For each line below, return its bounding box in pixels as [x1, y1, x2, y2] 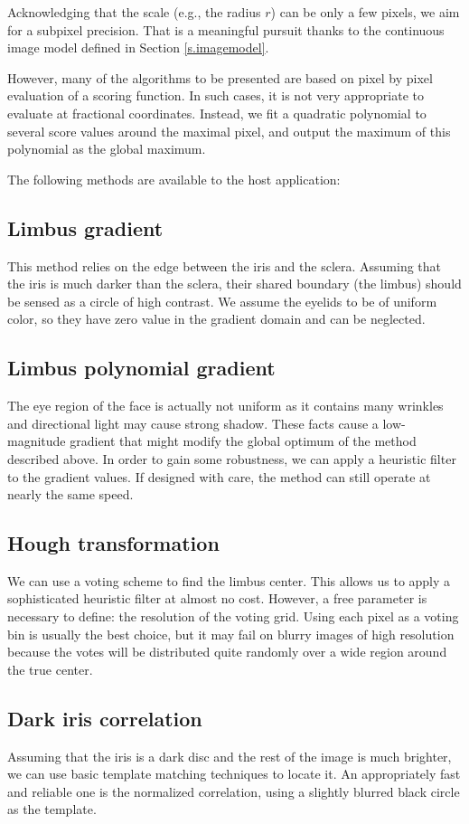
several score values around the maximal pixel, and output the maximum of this [7, 121, 451, 140]
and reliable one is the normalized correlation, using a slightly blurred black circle [7, 781, 460, 800]
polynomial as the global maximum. [7, 139, 206, 158]
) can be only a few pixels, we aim [270, 3, 460, 21]
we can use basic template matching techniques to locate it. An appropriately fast [7, 764, 461, 783]
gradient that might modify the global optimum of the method [70, 431, 417, 450]
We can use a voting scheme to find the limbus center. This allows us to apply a [7, 571, 451, 590]
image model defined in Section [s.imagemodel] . [7, 38, 269, 57]
